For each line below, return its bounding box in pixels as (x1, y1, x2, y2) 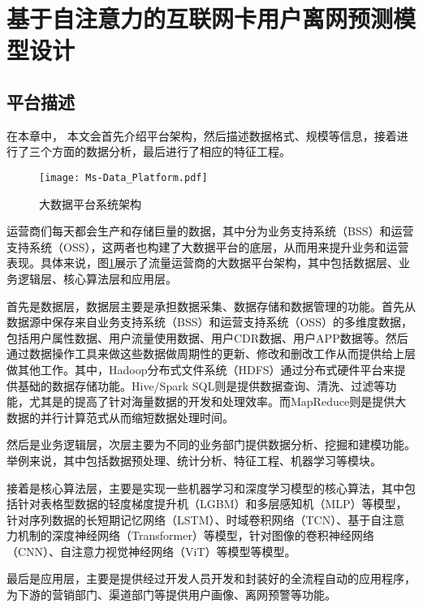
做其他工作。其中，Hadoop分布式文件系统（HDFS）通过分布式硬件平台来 (6, 360, 395, 377)
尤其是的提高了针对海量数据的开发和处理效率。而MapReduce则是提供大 (28, 393, 407, 410)
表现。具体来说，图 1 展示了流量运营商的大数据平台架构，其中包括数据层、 (6, 254, 399, 271)
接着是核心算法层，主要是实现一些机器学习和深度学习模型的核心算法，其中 (6, 479, 404, 496)
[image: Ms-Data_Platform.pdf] (39, 171, 208, 183)
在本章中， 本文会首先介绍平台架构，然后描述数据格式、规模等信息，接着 (6, 127, 397, 144)
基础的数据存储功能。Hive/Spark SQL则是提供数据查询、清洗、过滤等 (17, 377, 386, 394)
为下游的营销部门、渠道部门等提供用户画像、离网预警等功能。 (6, 586, 336, 603)
